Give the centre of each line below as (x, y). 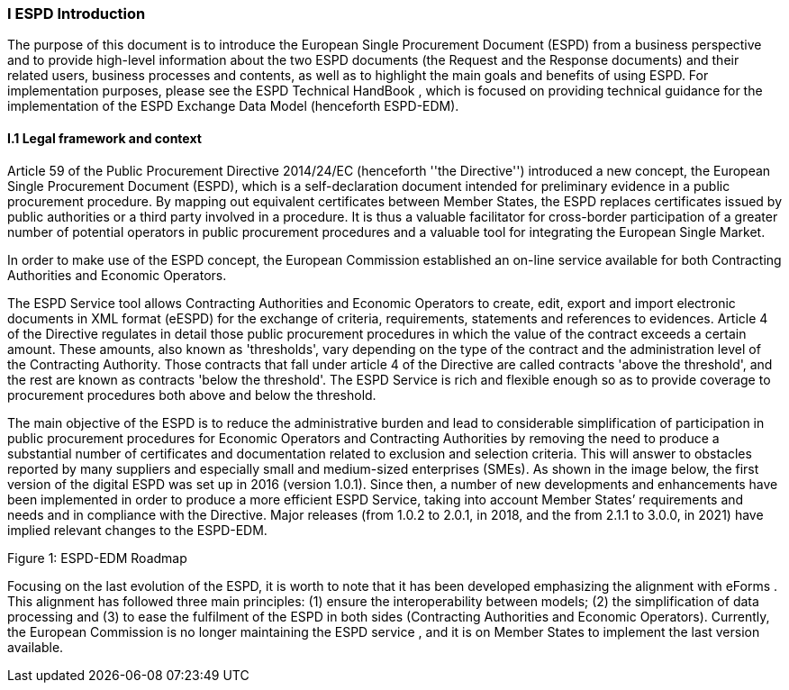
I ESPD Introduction (77, 14)
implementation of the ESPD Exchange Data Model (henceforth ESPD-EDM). (233, 106)
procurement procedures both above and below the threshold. (192, 395)
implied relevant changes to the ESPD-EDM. (137, 530)
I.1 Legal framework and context (104, 138)
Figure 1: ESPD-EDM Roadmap (97, 558)
